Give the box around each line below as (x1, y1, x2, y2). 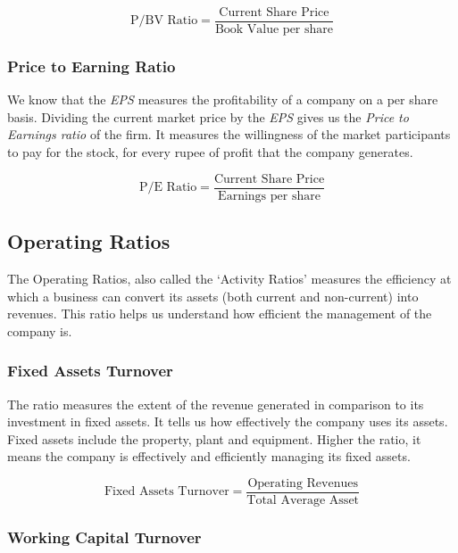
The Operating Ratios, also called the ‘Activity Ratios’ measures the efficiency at (7, 268, 452, 287)
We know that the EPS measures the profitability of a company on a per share (7, 90, 438, 109)
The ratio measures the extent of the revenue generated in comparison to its (7, 394, 424, 413)
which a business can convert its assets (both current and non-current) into (7, 286, 419, 305)
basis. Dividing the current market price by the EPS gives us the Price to (7, 107, 409, 126)
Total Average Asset (246, 493, 360, 507)
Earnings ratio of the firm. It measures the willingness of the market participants (7, 125, 451, 144)
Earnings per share (218, 189, 321, 202)
